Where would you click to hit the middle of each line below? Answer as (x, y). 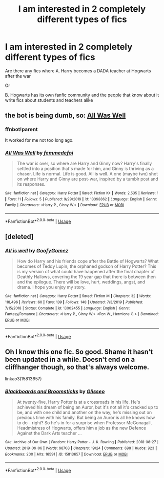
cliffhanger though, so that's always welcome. (77, 367)
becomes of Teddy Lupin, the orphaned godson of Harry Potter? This (87, 266)
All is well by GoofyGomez (37, 250)
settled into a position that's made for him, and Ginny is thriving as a (85, 168)
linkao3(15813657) (23, 379)
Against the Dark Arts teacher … (49, 433)
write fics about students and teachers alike (49, 100)
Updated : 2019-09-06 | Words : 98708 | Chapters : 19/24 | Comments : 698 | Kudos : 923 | (81, 448)
